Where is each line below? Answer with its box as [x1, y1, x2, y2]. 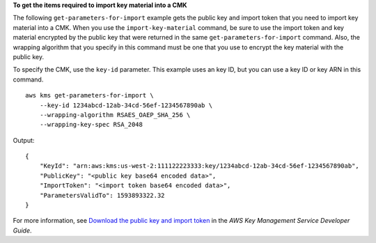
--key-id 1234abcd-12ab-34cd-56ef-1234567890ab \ [39, 101, 212, 109]
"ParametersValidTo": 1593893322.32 [39, 191, 165, 199]
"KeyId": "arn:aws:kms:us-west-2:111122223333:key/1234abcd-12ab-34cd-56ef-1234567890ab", [39, 162, 360, 170]
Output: [13, 136, 35, 144]
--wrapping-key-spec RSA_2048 [39, 120, 143, 129]
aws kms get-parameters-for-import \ [25, 91, 155, 100]
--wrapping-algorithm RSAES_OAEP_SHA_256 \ [39, 111, 191, 118]
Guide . [13, 226, 32, 235]
